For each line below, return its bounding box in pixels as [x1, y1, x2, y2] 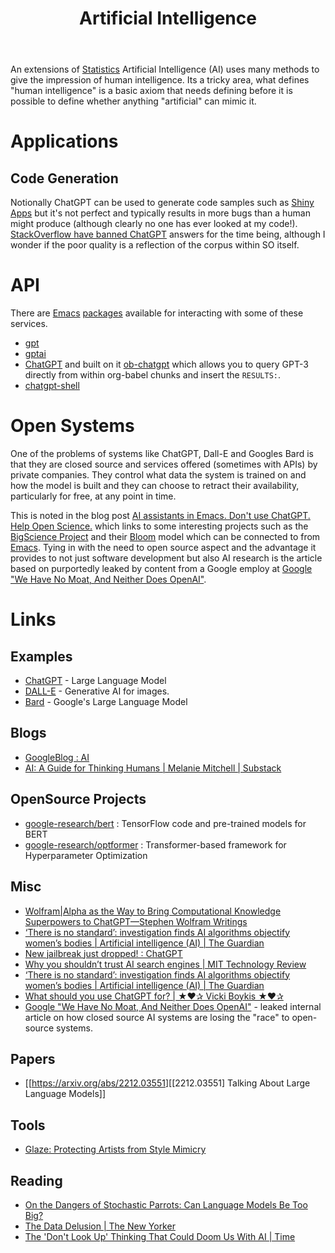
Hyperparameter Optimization [24, 849, 148, 861]
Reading [10, 1172, 63, 1189]
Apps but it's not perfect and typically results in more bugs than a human [10, 207, 311, 219]
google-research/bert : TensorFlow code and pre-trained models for [24, 817, 307, 829]
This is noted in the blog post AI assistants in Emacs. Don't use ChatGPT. [10, 510, 311, 522]
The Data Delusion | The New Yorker [24, 1220, 176, 1232]
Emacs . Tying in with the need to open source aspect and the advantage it [10, 542, 317, 554]
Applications [10, 130, 119, 153]
